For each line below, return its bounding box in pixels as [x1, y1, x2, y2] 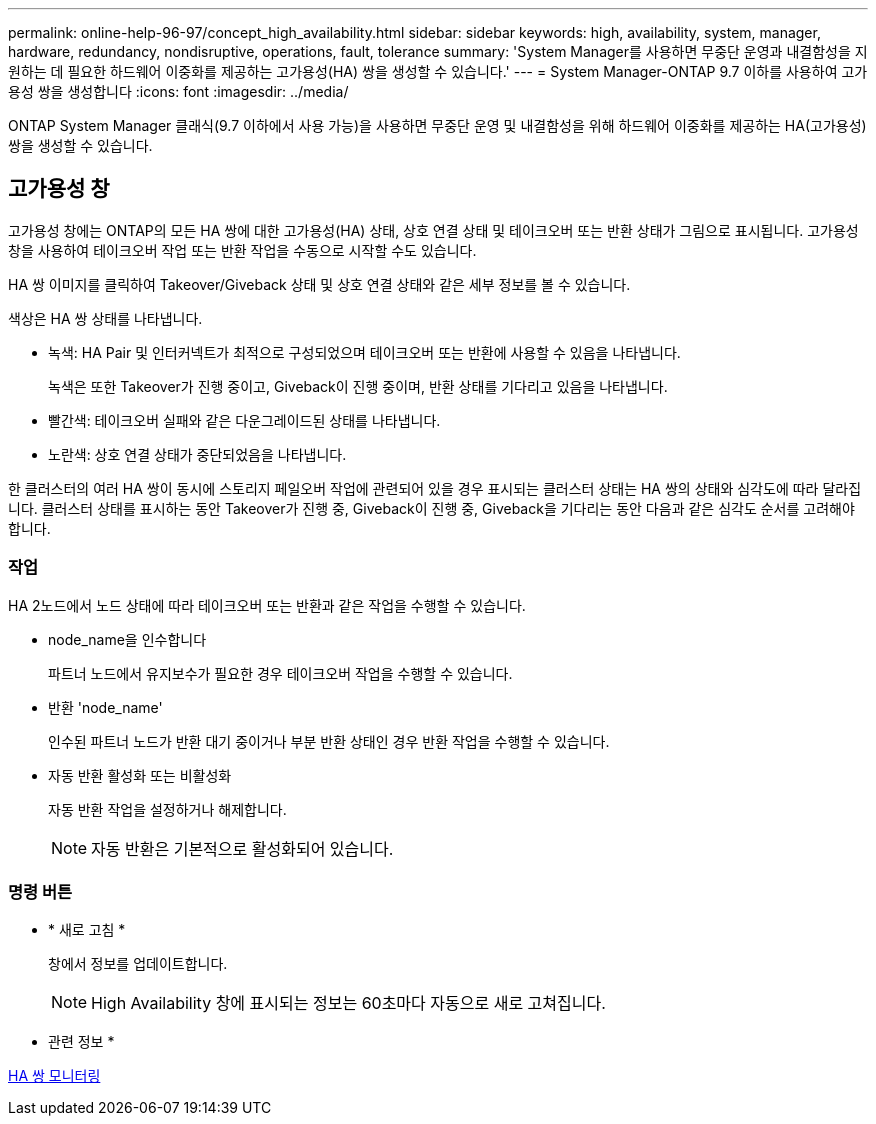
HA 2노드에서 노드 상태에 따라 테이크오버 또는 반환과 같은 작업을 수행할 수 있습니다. [8, 596, 526, 614]
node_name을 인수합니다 [48, 630, 207, 648]
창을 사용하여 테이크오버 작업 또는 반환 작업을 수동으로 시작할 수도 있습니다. [8, 241, 477, 259]
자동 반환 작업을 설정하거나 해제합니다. [48, 800, 287, 818]
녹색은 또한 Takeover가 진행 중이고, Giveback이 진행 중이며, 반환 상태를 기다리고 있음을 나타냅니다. [48, 377, 668, 395]
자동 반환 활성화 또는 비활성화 [48, 766, 232, 784]
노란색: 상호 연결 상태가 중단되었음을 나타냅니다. [48, 445, 347, 463]
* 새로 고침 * [48, 921, 126, 939]
